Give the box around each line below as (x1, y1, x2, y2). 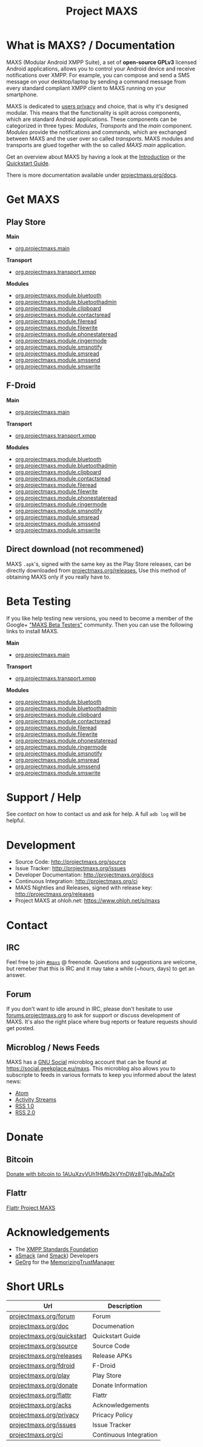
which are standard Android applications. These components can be (6, 115, 178, 123)
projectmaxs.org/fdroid (9, 1361, 75, 1370)
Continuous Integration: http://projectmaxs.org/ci (15, 878, 138, 885)
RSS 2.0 (15, 1109, 35, 1116)
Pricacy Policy (92, 1411, 133, 1419)
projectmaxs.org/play (9, 1371, 70, 1380)
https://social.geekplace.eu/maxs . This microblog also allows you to (6, 1065, 176, 1072)
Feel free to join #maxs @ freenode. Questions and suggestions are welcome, (6, 958, 198, 966)
